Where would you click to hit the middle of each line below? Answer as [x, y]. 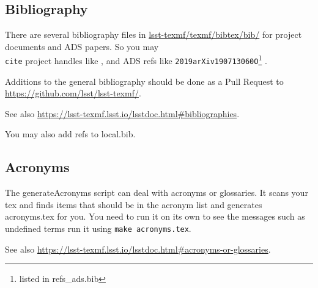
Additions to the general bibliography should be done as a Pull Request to [144, 81]
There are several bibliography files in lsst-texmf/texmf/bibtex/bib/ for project [153, 34]
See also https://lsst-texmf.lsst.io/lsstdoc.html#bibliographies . [122, 113]
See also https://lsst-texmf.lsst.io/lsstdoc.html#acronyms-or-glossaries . [138, 249]
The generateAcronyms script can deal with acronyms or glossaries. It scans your [157, 193]
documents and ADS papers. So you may [82, 46]
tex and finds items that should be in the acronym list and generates [134, 204]
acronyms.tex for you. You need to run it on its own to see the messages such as [155, 216]
